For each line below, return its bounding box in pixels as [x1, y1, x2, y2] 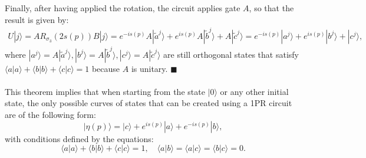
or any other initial [220, 85, 289, 97]
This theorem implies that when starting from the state [5, 85, 205, 97]
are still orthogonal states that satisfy [163, 48, 299, 60]
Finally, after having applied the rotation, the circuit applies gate [5, 2, 240, 14]
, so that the [249, 2, 294, 14]
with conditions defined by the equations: [5, 132, 154, 144]
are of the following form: [5, 108, 96, 121]
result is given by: [5, 13, 69, 25]
